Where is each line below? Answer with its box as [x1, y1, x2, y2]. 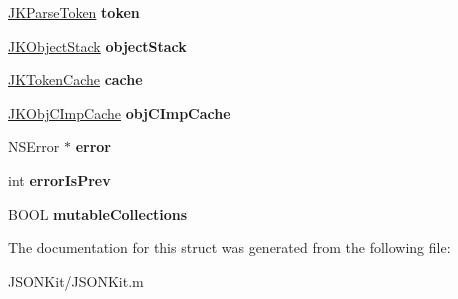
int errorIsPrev [8, 169, 111, 190]
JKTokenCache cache [8, 69, 143, 90]
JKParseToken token [8, 2, 140, 22]
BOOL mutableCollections [8, 203, 188, 224]
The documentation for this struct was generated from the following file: [8, 237, 451, 258]
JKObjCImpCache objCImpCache [8, 102, 231, 123]
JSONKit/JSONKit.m [8, 270, 144, 291]
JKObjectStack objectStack [8, 35, 187, 56]
